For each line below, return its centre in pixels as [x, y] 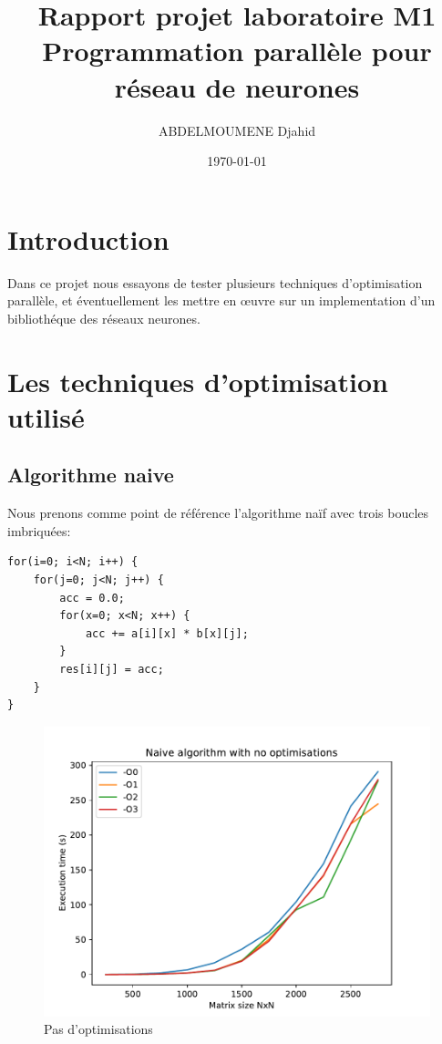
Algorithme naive [91, 475]
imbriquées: [39, 530]
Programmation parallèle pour [237, 51]
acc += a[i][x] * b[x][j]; [167, 633]
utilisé [46, 416]
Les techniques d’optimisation [198, 381]
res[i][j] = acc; [112, 669]
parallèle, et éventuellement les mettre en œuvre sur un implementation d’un [221, 300]
